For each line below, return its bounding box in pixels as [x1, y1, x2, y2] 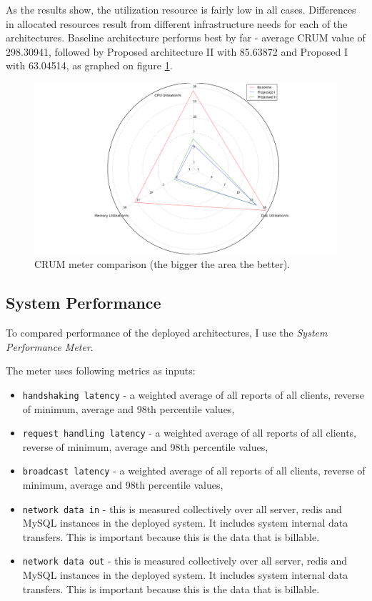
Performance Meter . [6, 339, 94, 354]
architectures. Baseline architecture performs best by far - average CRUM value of [6, 30, 366, 45]
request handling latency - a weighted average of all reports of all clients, [22, 425, 357, 440]
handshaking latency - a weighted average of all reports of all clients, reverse [22, 387, 365, 402]
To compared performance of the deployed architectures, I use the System [6, 325, 328, 340]
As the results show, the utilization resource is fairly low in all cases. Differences [6, 2, 356, 16]
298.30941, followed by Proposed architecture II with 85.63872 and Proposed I [6, 44, 348, 59]
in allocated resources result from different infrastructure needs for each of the [6, 16, 348, 31]
